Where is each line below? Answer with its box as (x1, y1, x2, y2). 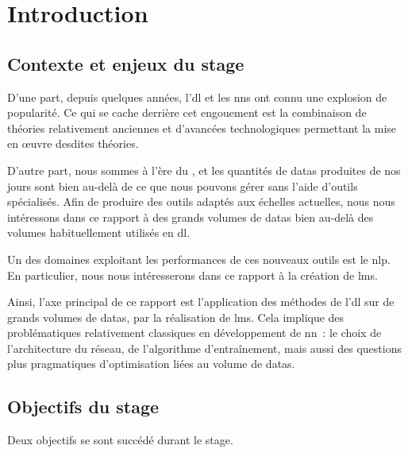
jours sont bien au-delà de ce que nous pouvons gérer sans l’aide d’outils (7, 177, 358, 194)
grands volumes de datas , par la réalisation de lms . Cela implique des (7, 308, 344, 325)
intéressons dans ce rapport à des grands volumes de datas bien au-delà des (7, 208, 374, 225)
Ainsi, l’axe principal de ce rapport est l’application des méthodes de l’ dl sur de (7, 293, 395, 310)
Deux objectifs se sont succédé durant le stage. (7, 432, 233, 448)
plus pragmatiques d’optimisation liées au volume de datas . (7, 355, 295, 372)
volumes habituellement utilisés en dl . (7, 224, 191, 241)
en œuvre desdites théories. (7, 135, 139, 152)
